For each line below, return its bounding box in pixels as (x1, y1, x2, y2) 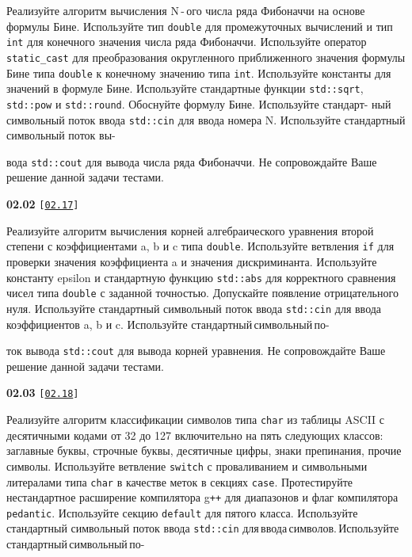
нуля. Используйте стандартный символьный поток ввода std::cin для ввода (6, 299, 382, 316)
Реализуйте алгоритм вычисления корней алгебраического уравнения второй (6, 222, 374, 238)
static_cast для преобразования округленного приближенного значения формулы (6, 48, 406, 65)
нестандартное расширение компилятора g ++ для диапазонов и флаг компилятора (6, 489, 399, 505)
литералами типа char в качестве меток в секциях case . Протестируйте (6, 473, 353, 490)
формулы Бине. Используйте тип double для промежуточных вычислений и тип (6, 17, 393, 34)
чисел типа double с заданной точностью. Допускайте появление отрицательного (6, 284, 399, 301)
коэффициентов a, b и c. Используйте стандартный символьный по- (6, 315, 330, 332)
